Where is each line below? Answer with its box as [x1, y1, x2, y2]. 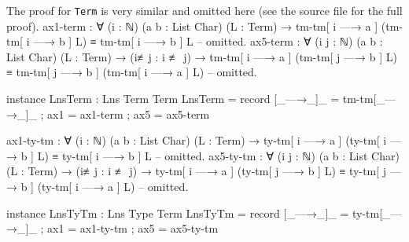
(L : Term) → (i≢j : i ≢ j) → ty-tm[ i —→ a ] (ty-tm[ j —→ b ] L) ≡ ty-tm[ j [6, 163, 387, 179]
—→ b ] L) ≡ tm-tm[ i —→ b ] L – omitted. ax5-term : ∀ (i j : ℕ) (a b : [33, 33, 383, 49]
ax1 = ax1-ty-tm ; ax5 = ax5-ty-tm [47, 220, 219, 236]
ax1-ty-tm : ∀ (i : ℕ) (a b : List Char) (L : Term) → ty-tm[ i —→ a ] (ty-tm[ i [6, 132, 387, 148]
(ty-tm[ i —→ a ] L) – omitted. [37, 178, 189, 194]
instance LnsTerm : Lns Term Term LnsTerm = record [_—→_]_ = [6, 90, 340, 107]
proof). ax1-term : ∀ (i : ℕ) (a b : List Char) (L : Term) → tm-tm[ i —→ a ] [6, 17, 378, 34]
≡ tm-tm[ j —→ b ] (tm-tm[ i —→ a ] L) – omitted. [6, 64, 257, 80]
